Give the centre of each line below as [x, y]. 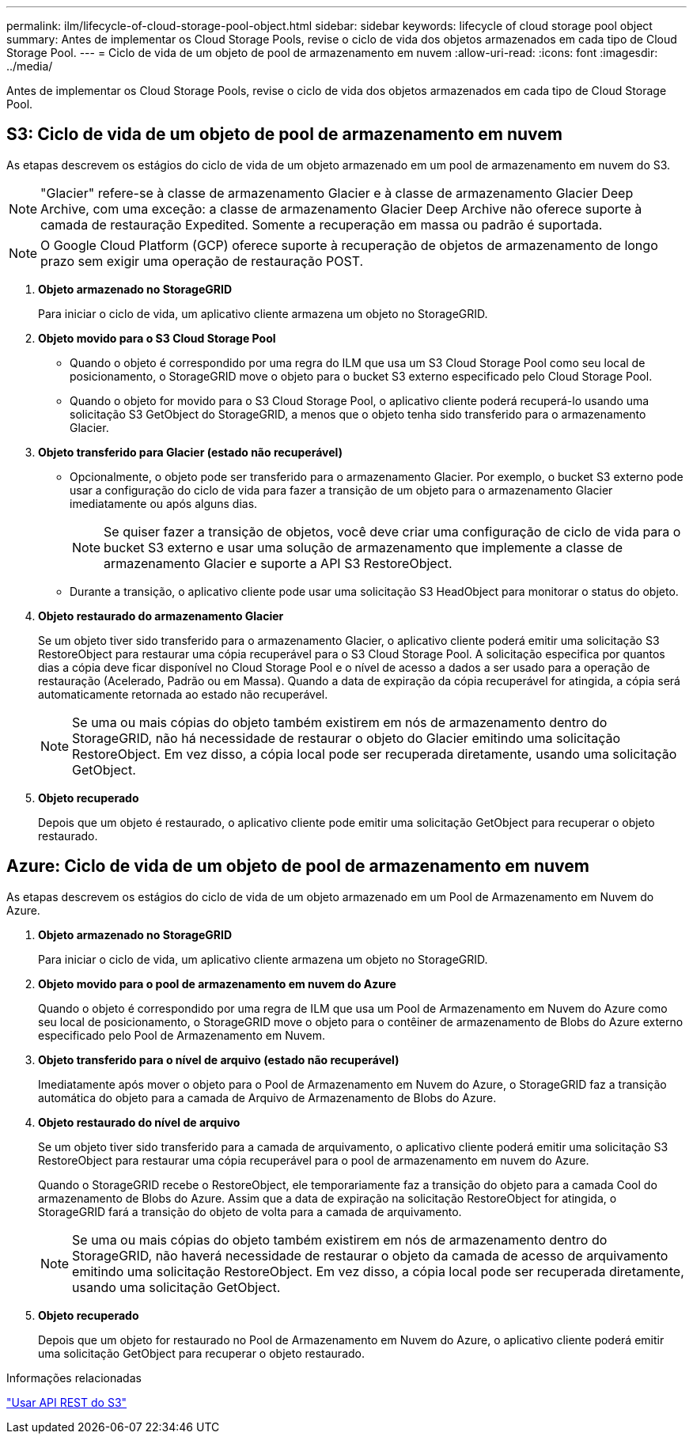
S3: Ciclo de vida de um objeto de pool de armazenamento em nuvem [284, 135]
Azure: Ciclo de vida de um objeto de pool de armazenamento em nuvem [298, 866]
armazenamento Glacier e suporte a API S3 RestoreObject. [278, 563]
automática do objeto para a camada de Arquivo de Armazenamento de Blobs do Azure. [267, 1097]
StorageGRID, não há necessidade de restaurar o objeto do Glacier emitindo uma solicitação [346, 738]
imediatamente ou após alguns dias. [164, 503]
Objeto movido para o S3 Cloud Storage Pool [157, 338]
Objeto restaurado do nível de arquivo [139, 1122]
